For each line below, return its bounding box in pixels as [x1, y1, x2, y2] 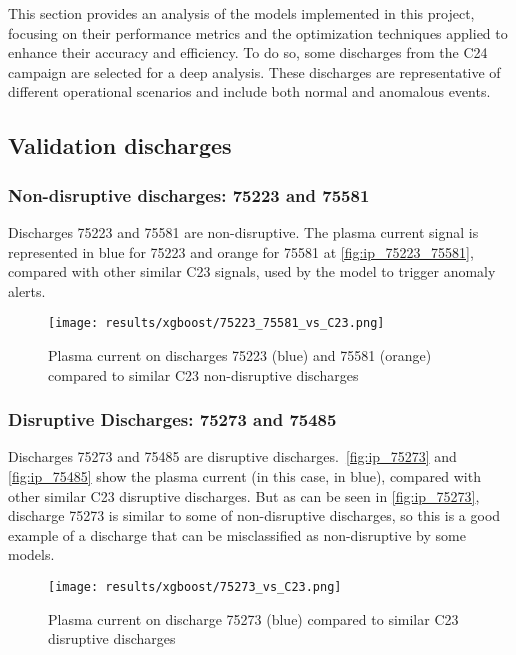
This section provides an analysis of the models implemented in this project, [8, 3, 475, 23]
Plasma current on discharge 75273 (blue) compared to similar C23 [48, 608, 459, 629]
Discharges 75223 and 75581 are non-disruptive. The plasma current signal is [8, 221, 479, 242]
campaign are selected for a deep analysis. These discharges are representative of [8, 61, 501, 82]
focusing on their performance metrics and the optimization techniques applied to [8, 22, 508, 43]
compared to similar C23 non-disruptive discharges [48, 364, 359, 385]
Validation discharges [8, 130, 232, 161]
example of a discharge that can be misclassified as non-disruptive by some [8, 524, 466, 545]
